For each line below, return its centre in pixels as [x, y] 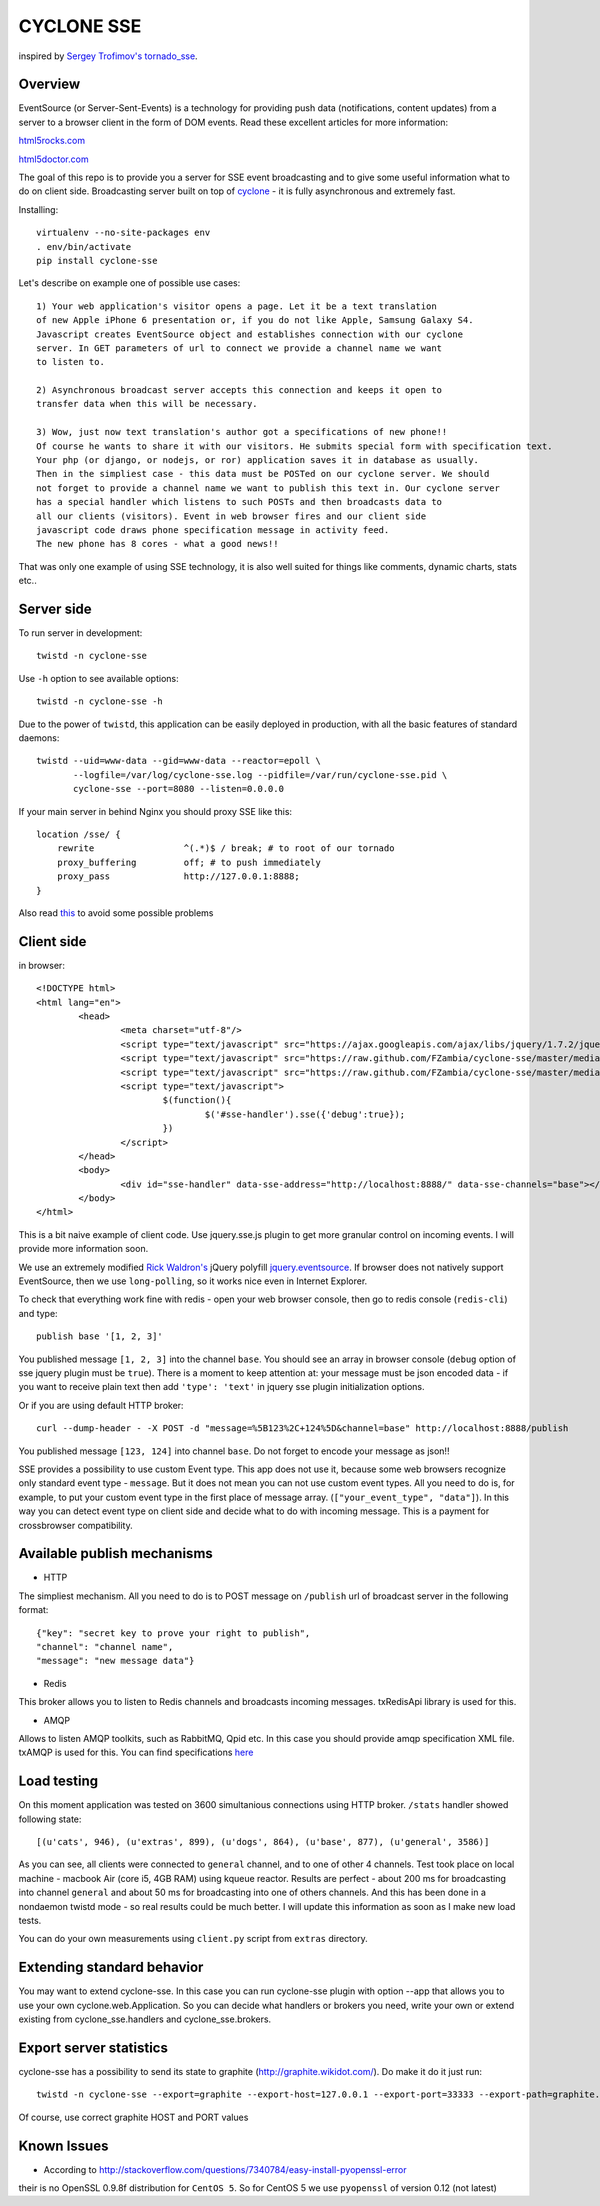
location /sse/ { [78, 834]
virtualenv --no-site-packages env [123, 233]
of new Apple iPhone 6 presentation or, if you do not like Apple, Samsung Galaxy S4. [255, 320]
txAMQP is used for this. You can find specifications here [136, 1752]
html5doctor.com [53, 159]
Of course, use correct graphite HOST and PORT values [133, 2117]
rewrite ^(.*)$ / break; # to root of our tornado [225, 848]
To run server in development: [80, 633]
